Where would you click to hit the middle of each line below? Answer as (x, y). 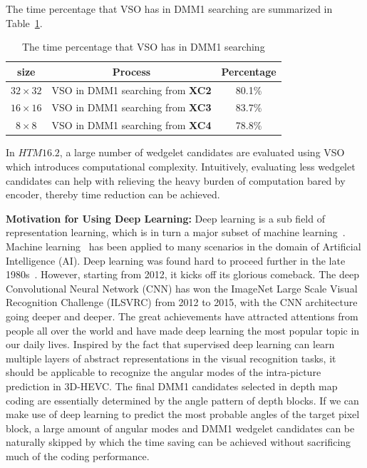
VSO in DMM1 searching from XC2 (131, 90)
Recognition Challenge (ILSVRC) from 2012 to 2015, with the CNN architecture (182, 302)
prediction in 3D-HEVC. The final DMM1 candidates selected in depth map (172, 386)
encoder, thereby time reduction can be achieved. (113, 194)
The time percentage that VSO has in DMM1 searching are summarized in (169, 9)
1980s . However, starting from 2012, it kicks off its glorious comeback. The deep (182, 274)
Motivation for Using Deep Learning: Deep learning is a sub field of (165, 218)
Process (131, 71)
